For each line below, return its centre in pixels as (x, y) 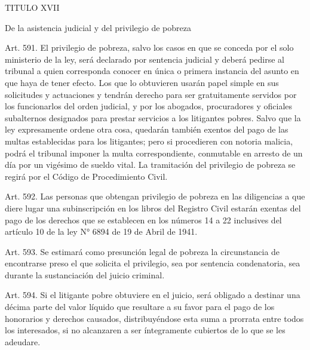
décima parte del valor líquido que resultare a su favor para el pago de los (140, 307)
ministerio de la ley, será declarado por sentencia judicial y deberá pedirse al (145, 59)
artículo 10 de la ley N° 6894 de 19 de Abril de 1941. (101, 231)
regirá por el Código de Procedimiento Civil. (86, 176)
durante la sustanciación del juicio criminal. (85, 274)
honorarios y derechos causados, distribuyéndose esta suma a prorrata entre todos (154, 318)
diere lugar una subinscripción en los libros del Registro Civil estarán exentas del (153, 208)
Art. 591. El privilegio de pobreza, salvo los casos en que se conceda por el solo (149, 47)
